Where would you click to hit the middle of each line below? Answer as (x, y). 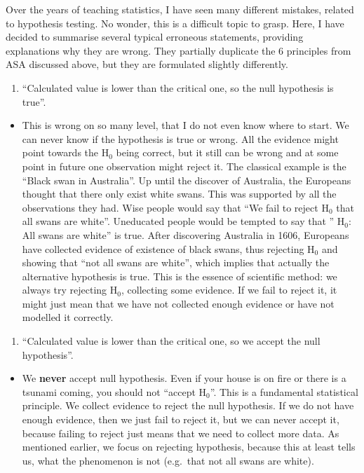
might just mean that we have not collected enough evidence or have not (178, 303)
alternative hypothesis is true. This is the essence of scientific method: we (180, 276)
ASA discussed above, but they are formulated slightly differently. (147, 64)
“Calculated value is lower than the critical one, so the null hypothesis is (178, 87)
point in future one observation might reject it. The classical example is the (184, 166)
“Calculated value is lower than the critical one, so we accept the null (171, 341)
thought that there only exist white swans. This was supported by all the (179, 194)
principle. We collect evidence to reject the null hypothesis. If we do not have (188, 405)
